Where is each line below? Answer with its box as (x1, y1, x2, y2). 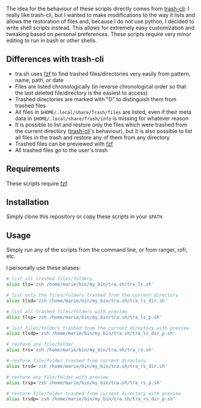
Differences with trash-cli (6, 54, 104, 65)
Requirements (6, 164, 60, 174)
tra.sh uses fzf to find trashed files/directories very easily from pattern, (14, 70, 191, 77)
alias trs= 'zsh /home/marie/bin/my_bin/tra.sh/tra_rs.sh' (6, 347, 154, 353)
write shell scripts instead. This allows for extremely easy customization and (6, 24, 195, 31)
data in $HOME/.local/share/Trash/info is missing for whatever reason (14, 114, 189, 122)
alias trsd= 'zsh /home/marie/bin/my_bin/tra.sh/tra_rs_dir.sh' (6, 363, 168, 369)
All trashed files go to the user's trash (14, 146, 108, 153)
